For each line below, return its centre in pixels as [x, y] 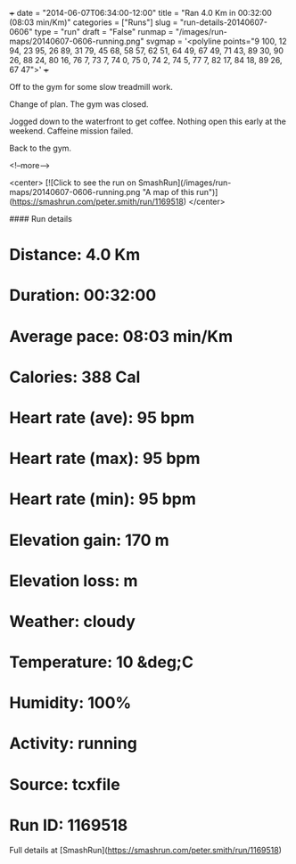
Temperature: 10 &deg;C [102, 662]
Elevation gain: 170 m [89, 540]
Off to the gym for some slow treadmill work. [91, 87]
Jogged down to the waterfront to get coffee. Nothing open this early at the [148, 121]
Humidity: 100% [70, 703]
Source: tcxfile [65, 784]
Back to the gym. [41, 148]
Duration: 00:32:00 [83, 295]
